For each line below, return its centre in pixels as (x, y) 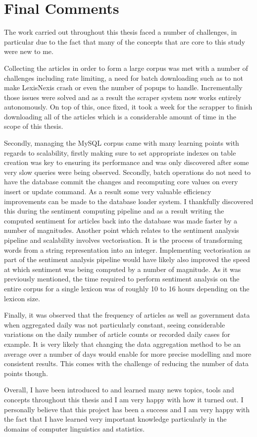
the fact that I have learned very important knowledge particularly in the (115, 419)
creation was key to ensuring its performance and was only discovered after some (127, 162)
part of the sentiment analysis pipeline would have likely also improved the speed (127, 259)
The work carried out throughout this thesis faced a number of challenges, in (121, 32)
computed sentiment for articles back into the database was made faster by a (121, 220)
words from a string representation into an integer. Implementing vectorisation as (128, 249)
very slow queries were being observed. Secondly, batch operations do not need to (127, 172)
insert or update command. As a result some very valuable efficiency (108, 191)
